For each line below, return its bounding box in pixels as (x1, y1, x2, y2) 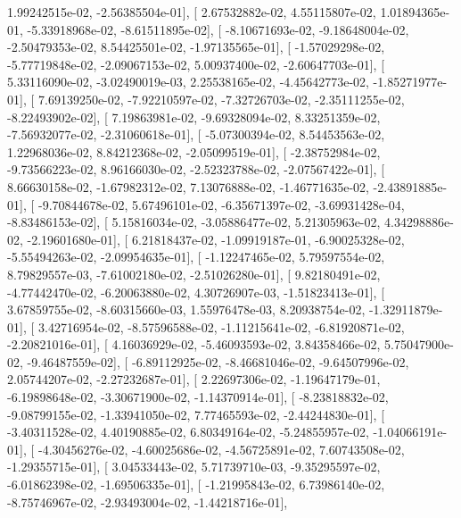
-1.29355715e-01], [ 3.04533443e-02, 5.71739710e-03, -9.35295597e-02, (7, 457, 381, 476)
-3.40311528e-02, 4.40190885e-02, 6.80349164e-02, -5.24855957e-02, (7, 422, 369, 441)
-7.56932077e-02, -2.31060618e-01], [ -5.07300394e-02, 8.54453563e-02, (7, 125, 385, 144)
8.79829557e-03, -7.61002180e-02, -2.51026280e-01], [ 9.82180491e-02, (7, 264, 381, 283)
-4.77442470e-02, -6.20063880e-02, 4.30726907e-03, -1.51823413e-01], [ (7, 282, 385, 301)
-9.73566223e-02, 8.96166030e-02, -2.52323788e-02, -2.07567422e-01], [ (7, 160, 385, 179)
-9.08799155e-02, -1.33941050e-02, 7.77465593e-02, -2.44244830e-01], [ (7, 405, 385, 423)
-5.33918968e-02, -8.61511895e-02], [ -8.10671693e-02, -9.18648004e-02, (27, 20, 409, 38)
